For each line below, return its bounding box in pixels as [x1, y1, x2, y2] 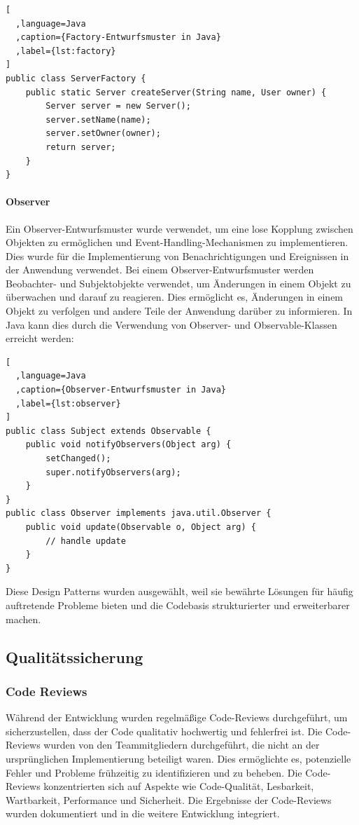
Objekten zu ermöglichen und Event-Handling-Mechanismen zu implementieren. [6, 235, 349, 250]
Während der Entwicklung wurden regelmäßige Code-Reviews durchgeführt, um [6, 710, 348, 725]
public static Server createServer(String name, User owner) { [25, 87, 327, 97]
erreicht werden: [6, 331, 74, 346]
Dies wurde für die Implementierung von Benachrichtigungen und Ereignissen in [6, 248, 349, 263]
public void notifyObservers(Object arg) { [25, 439, 232, 450]
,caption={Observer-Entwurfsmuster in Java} [15, 385, 226, 395]
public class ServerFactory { [6, 73, 146, 83]
